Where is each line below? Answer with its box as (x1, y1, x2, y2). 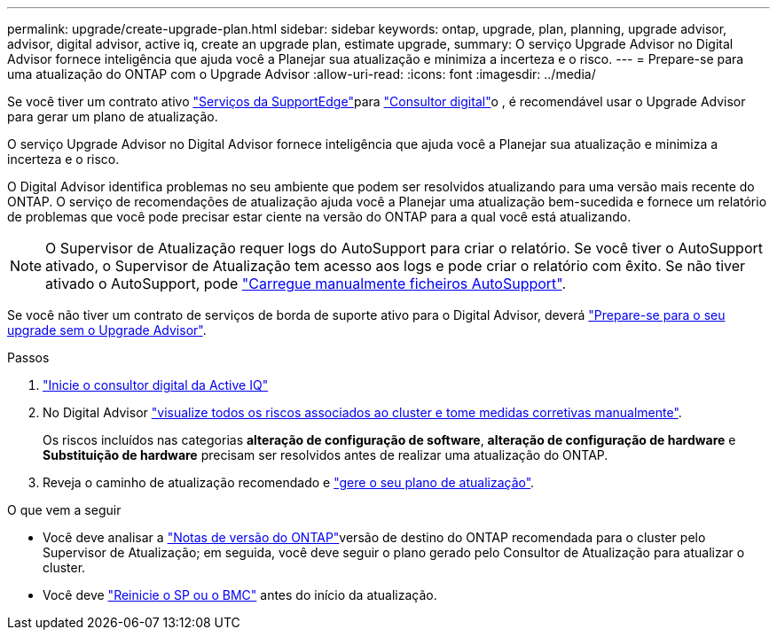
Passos (7, 350, 50, 365)
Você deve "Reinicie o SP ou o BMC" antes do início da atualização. (43, 587, 437, 602)
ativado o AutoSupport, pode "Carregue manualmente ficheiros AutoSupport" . (45, 275, 567, 292)
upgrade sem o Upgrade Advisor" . (7, 322, 207, 338)
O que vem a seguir (7, 502, 122, 517)
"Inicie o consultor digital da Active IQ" (43, 377, 269, 392)
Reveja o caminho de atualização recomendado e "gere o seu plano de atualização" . (43, 475, 535, 490)
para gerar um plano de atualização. (7, 109, 218, 124)
